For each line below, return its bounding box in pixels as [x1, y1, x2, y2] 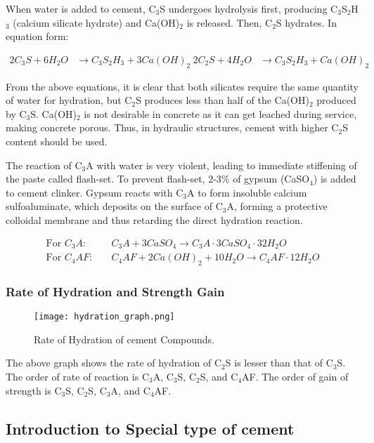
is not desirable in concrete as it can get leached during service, [84, 106, 357, 121]
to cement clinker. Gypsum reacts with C [6, 185, 183, 199]
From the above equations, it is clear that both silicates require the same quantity [6, 79, 359, 93]
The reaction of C [6, 157, 82, 172]
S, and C [200, 369, 238, 383]
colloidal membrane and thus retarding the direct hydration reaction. [6, 212, 303, 227]
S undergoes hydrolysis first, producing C [160, 1, 338, 15]
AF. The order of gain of [242, 369, 349, 383]
